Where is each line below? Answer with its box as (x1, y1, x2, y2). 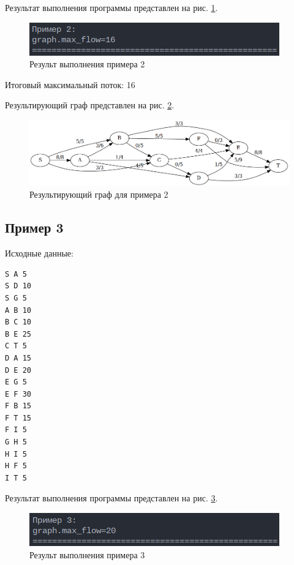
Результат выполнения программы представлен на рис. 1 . (5, 1, 218, 13)
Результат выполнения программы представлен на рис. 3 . (5, 492, 218, 504)
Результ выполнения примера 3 (29, 548, 145, 561)
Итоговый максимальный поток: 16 (5, 78, 135, 91)
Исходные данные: (5, 247, 73, 260)
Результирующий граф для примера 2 (29, 188, 168, 201)
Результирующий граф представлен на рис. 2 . (5, 99, 175, 111)
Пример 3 (5, 218, 64, 237)
